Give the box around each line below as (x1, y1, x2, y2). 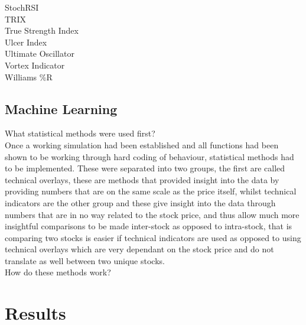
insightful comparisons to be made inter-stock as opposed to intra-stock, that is (5, 220, 292, 232)
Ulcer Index (5, 35, 47, 48)
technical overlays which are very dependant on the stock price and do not (5, 243, 274, 255)
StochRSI (5, 1, 39, 13)
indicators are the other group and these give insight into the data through (5, 196, 276, 209)
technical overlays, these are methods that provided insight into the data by (5, 173, 279, 186)
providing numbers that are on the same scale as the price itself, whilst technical (5, 185, 297, 197)
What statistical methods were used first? (5, 127, 155, 139)
